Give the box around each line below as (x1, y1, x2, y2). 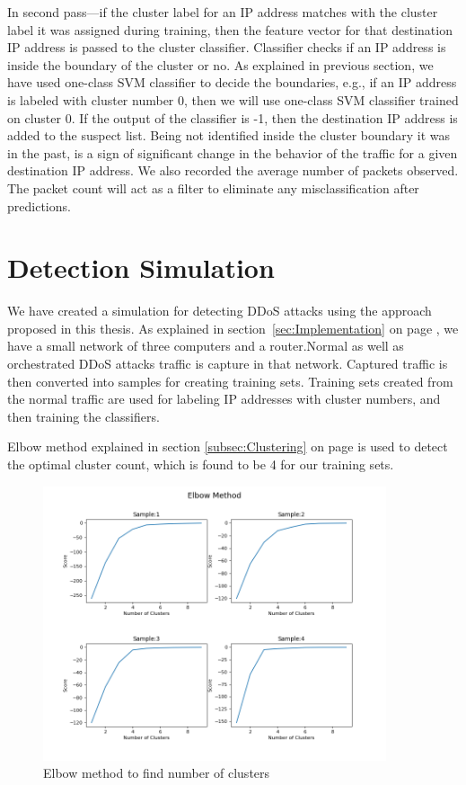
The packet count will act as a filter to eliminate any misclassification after (7, 178, 419, 197)
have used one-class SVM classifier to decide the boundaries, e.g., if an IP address (7, 73, 457, 92)
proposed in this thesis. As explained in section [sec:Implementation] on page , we (7, 318, 459, 337)
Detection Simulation (7, 249, 275, 286)
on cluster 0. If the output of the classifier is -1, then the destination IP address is (7, 108, 458, 127)
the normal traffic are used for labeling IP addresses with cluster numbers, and (7, 389, 441, 408)
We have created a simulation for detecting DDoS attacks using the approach (7, 301, 432, 320)
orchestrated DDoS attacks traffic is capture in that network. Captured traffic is (7, 354, 448, 373)
